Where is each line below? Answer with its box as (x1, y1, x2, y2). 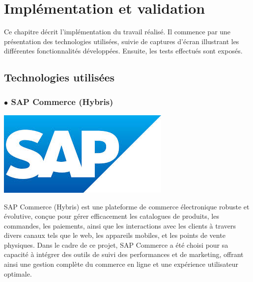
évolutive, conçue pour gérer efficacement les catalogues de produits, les (4, 211, 219, 221)
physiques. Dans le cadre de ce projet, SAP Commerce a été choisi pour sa (4, 239, 228, 250)
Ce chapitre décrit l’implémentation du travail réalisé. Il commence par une (4, 26, 231, 37)
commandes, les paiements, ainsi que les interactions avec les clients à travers (4, 220, 236, 231)
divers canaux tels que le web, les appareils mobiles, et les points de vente (4, 230, 225, 240)
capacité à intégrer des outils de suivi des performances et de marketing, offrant (4, 249, 244, 259)
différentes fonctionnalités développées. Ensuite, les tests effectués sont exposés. (4, 46, 243, 56)
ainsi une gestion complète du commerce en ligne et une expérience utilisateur (4, 259, 239, 269)
